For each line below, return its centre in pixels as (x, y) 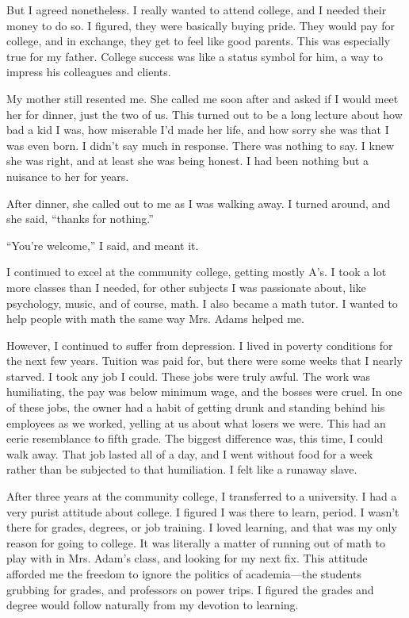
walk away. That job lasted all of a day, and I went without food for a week (190, 453)
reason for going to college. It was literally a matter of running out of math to (196, 542)
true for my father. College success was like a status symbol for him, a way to (195, 56)
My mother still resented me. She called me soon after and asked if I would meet (203, 98)
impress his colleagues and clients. (89, 72)
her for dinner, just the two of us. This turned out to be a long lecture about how (204, 114)
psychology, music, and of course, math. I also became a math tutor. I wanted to (202, 303)
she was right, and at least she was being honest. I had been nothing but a (188, 161)
